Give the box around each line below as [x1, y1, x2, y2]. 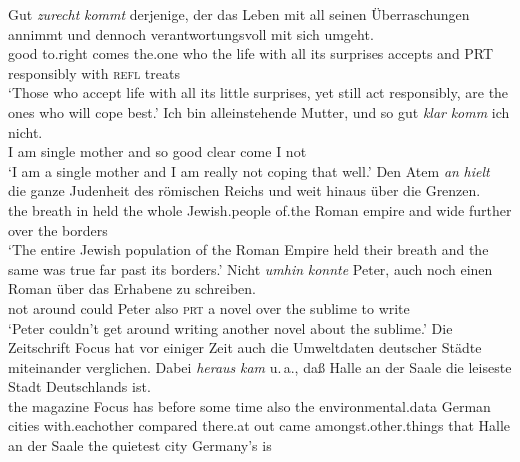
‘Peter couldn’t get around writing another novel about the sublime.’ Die [8, 317, 453, 338]
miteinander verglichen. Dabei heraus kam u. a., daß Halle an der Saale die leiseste [8, 356, 512, 377]
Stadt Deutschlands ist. [8, 376, 151, 397]
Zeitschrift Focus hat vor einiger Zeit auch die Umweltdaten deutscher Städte [8, 337, 482, 358]
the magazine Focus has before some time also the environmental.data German [8, 395, 491, 416]
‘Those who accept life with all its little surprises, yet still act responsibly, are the [8, 82, 509, 103]
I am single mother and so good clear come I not [8, 141, 307, 162]
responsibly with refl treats [8, 62, 180, 83]
